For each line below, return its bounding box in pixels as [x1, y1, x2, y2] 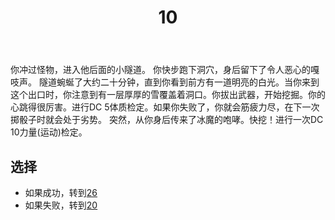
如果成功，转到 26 [24, 187, 98, 198]
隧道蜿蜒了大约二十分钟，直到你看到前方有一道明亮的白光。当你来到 [38, 76, 320, 88]
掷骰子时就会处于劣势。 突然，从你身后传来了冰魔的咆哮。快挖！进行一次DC [10, 114, 324, 126]
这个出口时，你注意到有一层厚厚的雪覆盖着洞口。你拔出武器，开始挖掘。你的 [10, 89, 326, 101]
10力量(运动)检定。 [10, 126, 88, 138]
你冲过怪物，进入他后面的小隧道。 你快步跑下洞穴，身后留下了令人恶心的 [10, 64, 311, 76]
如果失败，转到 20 [24, 199, 98, 211]
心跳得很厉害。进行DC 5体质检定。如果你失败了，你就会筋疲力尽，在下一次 [10, 101, 320, 113]
